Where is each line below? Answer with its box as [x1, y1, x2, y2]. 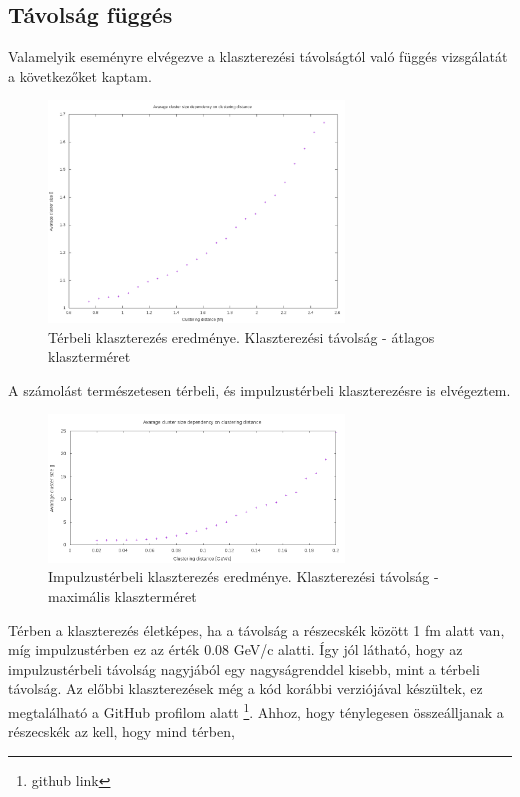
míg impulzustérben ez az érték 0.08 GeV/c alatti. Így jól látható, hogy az [8, 639, 463, 660]
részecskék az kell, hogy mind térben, [8, 721, 235, 742]
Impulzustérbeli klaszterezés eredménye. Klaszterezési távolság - [48, 566, 439, 587]
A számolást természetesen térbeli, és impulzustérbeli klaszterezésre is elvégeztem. [8, 379, 511, 400]
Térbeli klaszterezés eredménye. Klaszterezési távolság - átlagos [48, 326, 435, 347]
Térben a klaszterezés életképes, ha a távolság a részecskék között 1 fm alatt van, [8, 619, 505, 640]
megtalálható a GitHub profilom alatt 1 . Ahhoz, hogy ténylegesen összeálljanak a [8, 698, 504, 722]
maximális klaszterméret [48, 585, 197, 606]
